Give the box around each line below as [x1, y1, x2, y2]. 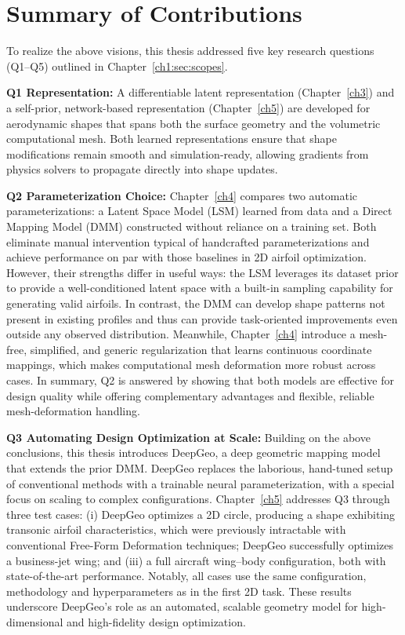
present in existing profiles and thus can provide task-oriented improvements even [6, 310, 398, 327]
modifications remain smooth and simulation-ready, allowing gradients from [6, 145, 369, 162]
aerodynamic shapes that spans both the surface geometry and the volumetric [6, 115, 381, 131]
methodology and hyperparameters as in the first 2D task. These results [6, 582, 352, 599]
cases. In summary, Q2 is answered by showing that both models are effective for [6, 372, 394, 388]
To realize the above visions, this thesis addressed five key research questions [6, 42, 374, 59]
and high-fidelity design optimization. [67, 613, 246, 630]
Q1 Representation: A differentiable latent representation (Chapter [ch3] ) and [6, 84, 395, 100]
